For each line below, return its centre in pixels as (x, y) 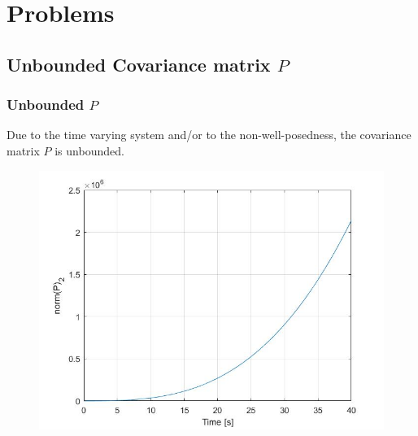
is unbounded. (89, 150)
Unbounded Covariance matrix (139, 64)
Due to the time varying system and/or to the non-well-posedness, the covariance (209, 135)
